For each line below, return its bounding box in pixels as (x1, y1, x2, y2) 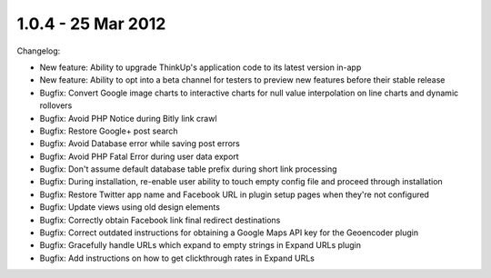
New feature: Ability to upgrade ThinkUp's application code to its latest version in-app (39, 62, 362, 73)
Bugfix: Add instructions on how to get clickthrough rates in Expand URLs (39, 253, 316, 263)
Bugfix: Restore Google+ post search (39, 125, 178, 136)
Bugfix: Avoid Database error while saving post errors (39, 138, 240, 149)
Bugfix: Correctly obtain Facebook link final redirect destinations (39, 214, 281, 225)
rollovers (39, 100, 73, 111)
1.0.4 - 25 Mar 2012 (16, 14, 166, 34)
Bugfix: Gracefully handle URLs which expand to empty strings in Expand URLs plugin (39, 240, 361, 251)
